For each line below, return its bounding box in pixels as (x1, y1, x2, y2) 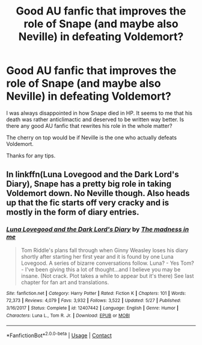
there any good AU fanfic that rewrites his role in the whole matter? (6, 122, 173, 129)
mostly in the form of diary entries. (6, 207, 139, 218)
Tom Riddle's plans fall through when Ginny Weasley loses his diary (20, 246, 188, 254)
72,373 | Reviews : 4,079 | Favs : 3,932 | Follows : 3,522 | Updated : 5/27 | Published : (6, 297, 182, 304)
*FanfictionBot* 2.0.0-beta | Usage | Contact (6, 331, 112, 339)
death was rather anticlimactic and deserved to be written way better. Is (6, 116, 185, 123)
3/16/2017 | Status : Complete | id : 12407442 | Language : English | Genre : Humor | (6, 305, 179, 311)
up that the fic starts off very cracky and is (6, 198, 170, 208)
